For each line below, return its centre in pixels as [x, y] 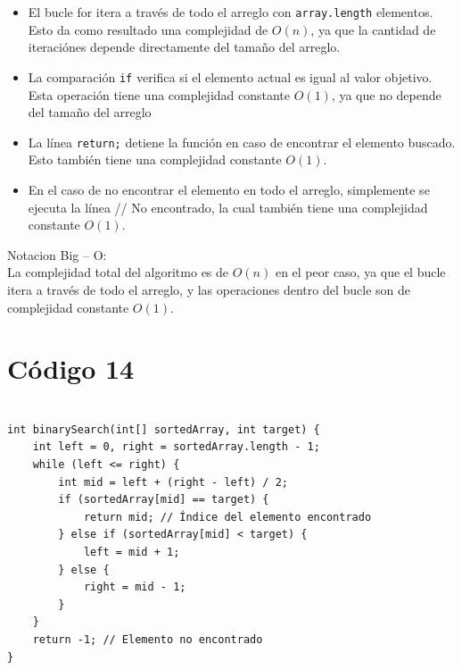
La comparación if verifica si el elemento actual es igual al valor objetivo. [230, 76]
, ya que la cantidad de [373, 29]
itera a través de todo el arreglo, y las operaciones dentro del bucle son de [209, 289]
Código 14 [71, 368]
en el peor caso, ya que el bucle [360, 272]
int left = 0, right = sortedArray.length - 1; [176, 447]
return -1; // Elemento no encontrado [148, 639]
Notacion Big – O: [57, 254]
